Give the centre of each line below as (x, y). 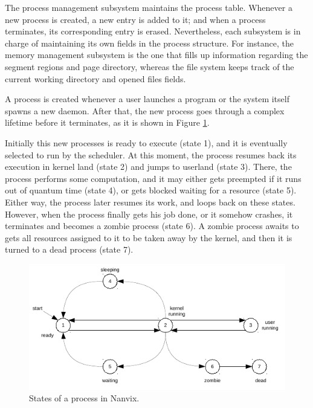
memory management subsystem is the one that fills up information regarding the (156, 55)
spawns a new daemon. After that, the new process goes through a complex (145, 110)
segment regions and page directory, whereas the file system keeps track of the (150, 66)
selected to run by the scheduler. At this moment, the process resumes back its (151, 154)
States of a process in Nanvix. (84, 398)
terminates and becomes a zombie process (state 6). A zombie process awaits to (152, 226)
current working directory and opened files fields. (95, 78)
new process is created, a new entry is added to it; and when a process (135, 19)
